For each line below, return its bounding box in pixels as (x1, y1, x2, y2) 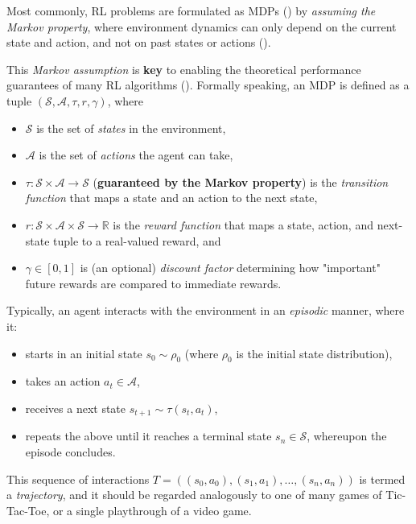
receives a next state (25, 399, 126, 416)
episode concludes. (25, 443, 116, 460)
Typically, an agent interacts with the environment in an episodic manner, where (6, 302, 405, 319)
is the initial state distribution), (236, 345, 393, 361)
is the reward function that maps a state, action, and (113, 216, 373, 233)
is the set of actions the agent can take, (39, 146, 233, 163)
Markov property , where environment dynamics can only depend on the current (6, 18, 397, 35)
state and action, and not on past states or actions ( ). (6, 34, 271, 51)
